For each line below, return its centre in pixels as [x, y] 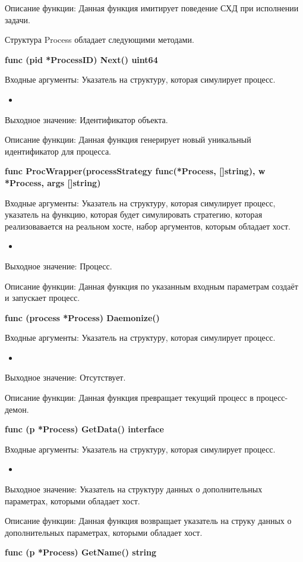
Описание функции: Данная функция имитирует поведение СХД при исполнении [152, 8]
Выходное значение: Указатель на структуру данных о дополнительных [134, 489]
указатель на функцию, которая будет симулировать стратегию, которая [134, 214]
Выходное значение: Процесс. [59, 266]
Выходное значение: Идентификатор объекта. [86, 119]
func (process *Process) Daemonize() [82, 317]
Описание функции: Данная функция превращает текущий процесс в [129, 398]
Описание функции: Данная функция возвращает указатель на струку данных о [148, 521]
